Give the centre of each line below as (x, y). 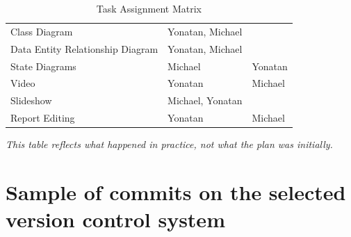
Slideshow (31, 100)
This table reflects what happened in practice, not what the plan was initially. (169, 144)
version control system (115, 219)
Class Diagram (42, 31)
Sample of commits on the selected (176, 191)
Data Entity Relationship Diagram (84, 48)
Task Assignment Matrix (149, 8)
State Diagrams (43, 66)
